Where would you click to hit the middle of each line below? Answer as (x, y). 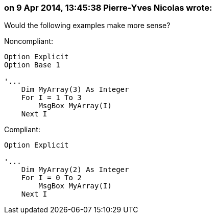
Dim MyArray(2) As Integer (75, 170)
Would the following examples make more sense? (87, 26)
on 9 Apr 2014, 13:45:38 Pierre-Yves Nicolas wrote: (108, 8)
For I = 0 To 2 (51, 178)
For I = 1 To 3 (51, 98)
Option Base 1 (32, 65)
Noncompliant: (29, 41)
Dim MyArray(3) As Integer (75, 90)
